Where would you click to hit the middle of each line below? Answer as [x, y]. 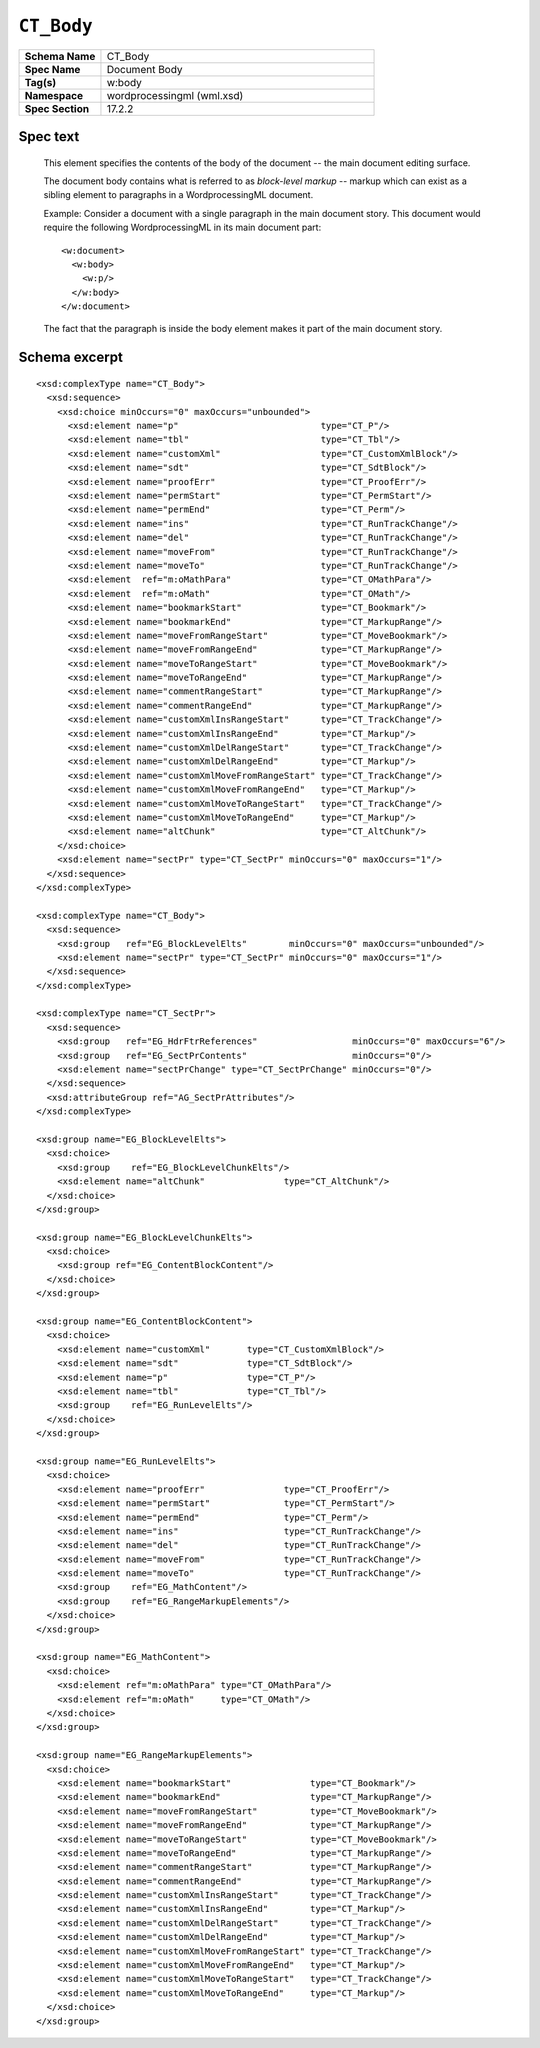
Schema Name [60, 56]
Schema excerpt [71, 357]
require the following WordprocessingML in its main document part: [182, 227]
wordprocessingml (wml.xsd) [175, 95]
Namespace [54, 95]
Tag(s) [40, 82]
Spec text [49, 136]
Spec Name [52, 69]
